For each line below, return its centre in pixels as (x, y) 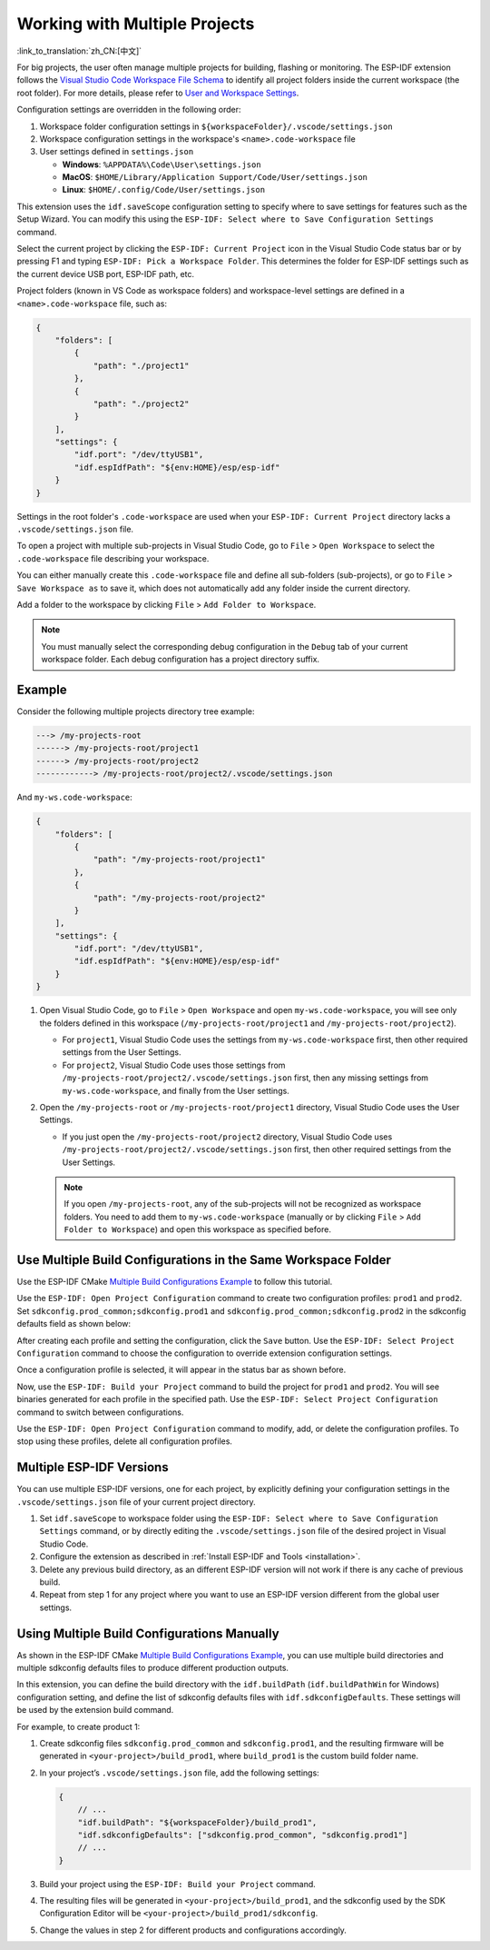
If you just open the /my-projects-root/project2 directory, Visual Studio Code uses (227, 1137)
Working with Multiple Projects (136, 24)
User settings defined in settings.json (117, 152)
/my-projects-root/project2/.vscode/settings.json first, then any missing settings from (245, 1078)
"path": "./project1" (141, 365)
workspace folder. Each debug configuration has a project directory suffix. (181, 660)
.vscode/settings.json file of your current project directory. (136, 1502)
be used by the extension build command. (95, 1710)
